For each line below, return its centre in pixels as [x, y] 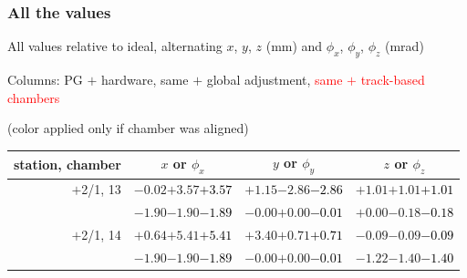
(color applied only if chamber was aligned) [128, 128]
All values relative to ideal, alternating [115, 46]
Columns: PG [45, 80]
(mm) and [294, 46]
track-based [393, 80]
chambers [34, 97]
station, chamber [67, 164]
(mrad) [405, 46]
